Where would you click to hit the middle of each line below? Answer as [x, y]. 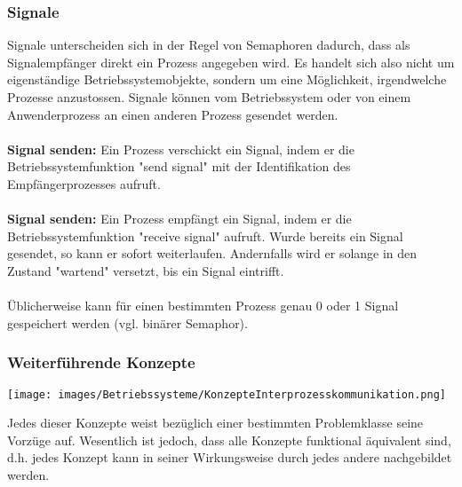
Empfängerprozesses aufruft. [84, 183]
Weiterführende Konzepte [101, 362]
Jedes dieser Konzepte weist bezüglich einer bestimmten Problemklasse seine [215, 423]
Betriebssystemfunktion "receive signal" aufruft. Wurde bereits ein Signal [205, 236]
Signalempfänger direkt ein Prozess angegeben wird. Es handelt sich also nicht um [231, 62]
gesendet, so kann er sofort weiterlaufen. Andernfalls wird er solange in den [212, 253]
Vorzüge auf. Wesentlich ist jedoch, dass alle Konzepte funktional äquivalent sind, [229, 440]
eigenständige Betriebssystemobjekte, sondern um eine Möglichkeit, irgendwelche [227, 79]
